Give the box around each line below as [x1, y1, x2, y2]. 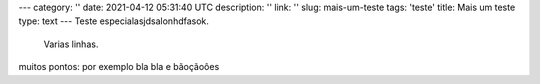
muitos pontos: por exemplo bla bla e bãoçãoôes [18, 61, 220, 73]
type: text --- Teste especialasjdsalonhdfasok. [18, 15, 210, 27]
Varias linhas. [43, 38, 99, 50]
